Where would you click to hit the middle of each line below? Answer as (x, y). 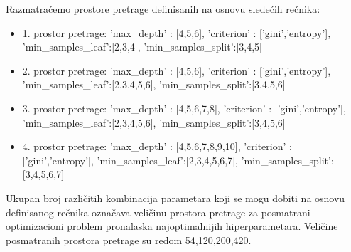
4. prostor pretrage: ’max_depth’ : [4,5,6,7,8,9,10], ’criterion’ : (157, 146)
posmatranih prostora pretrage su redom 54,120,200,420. (129, 240)
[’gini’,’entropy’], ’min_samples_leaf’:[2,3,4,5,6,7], (130, 160)
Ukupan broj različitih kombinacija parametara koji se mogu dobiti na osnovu (175, 198)
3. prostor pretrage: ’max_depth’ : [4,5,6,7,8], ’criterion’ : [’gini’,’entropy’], (184, 108)
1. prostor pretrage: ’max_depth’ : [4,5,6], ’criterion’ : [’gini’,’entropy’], (177, 32)
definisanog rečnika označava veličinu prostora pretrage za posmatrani (158, 212)
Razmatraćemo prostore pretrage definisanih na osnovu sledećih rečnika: (163, 9)
